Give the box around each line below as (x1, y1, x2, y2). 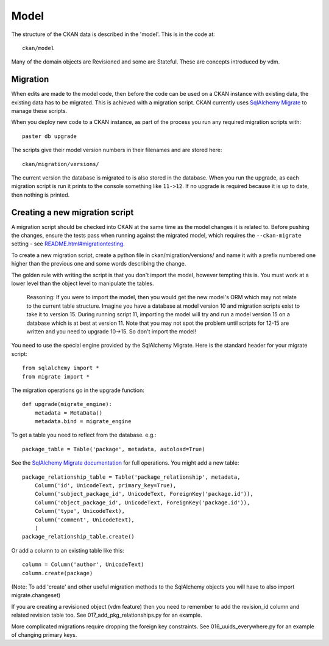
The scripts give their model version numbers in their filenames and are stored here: (11, 147, 222, 154)
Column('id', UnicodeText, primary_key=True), (34, 482, 177, 489)
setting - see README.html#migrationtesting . (11, 240, 125, 247)
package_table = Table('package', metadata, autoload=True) (22, 446, 205, 452)
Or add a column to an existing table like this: (11, 546, 124, 554)
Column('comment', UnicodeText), (34, 516, 135, 523)
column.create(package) (22, 570, 93, 576)
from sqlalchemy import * (22, 365, 100, 372)
